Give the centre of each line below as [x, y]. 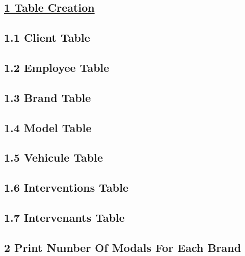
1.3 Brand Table [48, 97]
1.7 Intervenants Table [64, 217]
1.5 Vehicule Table [53, 157]
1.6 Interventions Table [66, 187]
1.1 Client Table [47, 37]
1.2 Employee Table [57, 67]
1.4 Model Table [48, 127]
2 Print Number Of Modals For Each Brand [123, 247]
